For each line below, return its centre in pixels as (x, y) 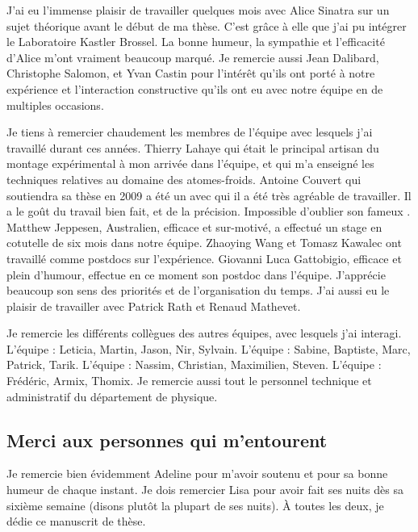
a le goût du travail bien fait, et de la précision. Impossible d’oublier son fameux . (209, 211)
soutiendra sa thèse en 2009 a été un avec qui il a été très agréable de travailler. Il (209, 195)
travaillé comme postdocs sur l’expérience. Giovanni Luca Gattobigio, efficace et (204, 258)
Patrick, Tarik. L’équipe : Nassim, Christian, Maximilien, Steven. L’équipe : (194, 364)
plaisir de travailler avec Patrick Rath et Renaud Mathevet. (154, 306)
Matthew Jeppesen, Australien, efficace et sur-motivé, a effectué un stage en (194, 226)
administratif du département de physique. (112, 396)
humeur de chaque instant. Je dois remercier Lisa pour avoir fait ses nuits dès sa (205, 490)
